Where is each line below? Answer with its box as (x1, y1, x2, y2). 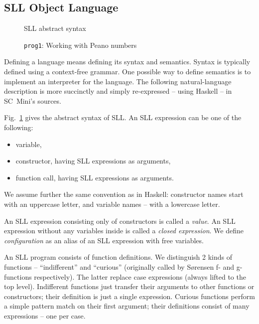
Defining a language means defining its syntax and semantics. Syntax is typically (4, 56, 251, 67)
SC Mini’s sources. (4, 95, 61, 106)
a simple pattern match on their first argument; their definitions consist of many (4, 301, 250, 311)
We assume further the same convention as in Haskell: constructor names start (4, 189, 244, 199)
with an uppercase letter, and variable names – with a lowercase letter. (4, 198, 220, 209)
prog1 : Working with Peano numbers (24, 39, 137, 50)
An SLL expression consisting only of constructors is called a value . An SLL (4, 215, 236, 226)
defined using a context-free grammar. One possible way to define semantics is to (4, 66, 251, 77)
